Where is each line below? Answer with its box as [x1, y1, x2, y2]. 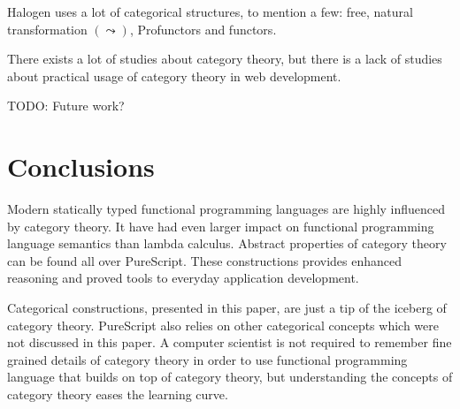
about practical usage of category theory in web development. [7, 66, 341, 85]
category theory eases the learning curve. [7, 385, 228, 404]
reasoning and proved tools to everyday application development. [7, 269, 359, 287]
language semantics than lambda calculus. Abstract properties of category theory [7, 234, 447, 253]
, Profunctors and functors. [129, 19, 277, 38]
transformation [7, 19, 88, 38]
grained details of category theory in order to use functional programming [7, 350, 408, 368]
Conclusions [7, 148, 155, 185]
